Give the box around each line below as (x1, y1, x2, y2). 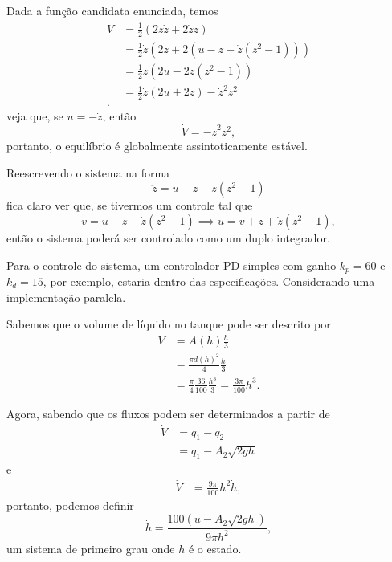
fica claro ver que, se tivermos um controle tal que (6, 197, 253, 214)
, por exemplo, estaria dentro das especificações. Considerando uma (43, 272, 375, 289)
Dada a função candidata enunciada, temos (6, 2, 218, 18)
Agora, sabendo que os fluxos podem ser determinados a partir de (6, 405, 330, 421)
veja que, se (6, 108, 63, 124)
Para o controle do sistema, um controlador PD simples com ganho (6, 256, 337, 273)
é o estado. (188, 540, 242, 556)
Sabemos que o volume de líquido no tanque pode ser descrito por (6, 316, 331, 332)
